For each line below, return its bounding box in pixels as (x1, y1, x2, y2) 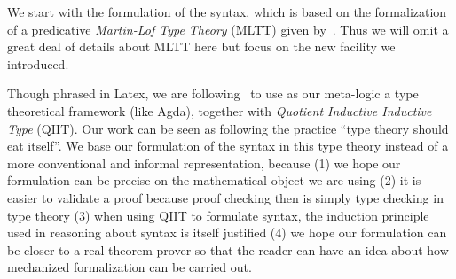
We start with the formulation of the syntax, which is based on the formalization (7, 3, 447, 20)
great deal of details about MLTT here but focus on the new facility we (7, 37, 396, 56)
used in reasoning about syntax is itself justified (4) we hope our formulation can (7, 223, 447, 242)
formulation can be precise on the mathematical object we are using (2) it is (7, 171, 421, 190)
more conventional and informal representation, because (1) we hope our (7, 153, 401, 172)
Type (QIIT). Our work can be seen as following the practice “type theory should (7, 119, 449, 137)
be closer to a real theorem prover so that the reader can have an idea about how (7, 240, 449, 259)
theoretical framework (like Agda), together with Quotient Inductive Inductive (7, 101, 432, 120)
